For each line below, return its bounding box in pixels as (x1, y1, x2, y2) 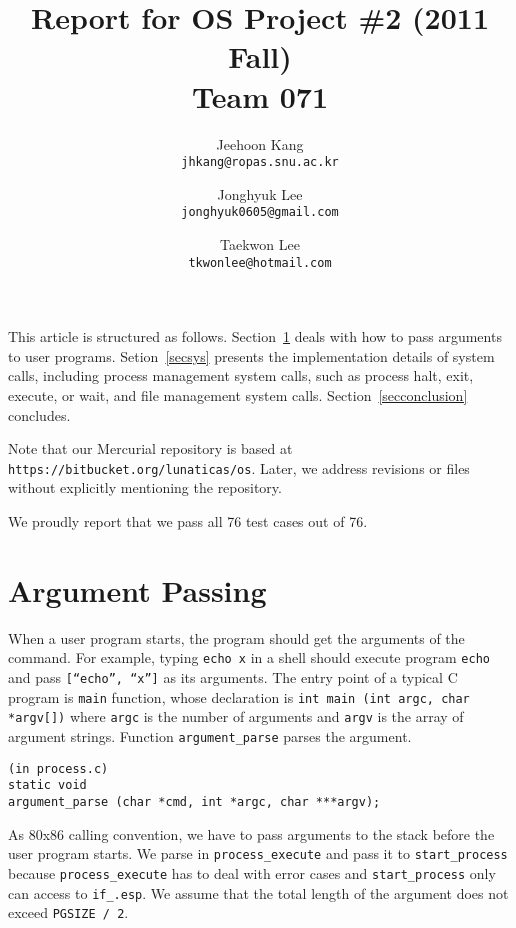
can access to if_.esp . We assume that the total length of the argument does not (8, 882, 509, 903)
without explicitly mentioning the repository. (8, 477, 282, 498)
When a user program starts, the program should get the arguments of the (8, 627, 465, 648)
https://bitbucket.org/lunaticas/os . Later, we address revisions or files (8, 457, 470, 478)
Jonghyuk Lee (217, 183, 303, 204)
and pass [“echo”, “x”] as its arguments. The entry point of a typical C (8, 667, 458, 688)
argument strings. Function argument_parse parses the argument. (8, 726, 412, 746)
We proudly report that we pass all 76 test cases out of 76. (8, 511, 368, 532)
